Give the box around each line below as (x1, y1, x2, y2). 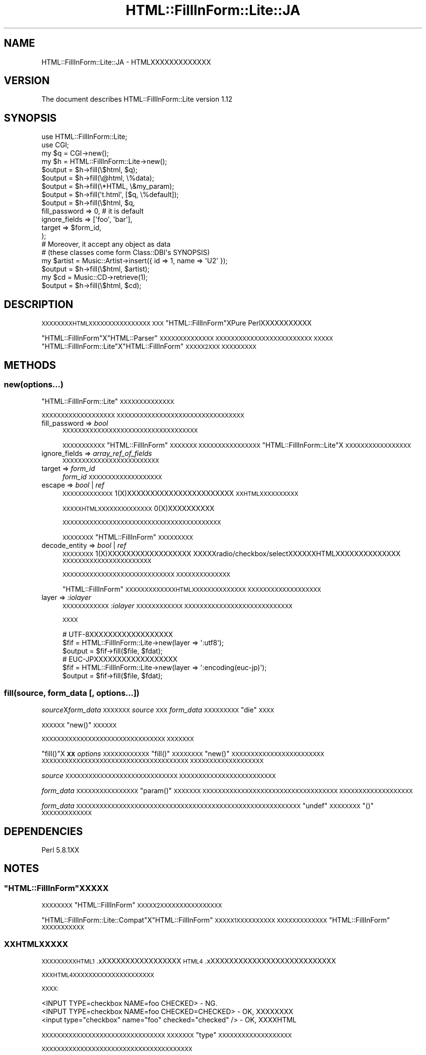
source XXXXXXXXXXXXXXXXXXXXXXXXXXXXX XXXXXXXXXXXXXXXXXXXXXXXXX (41, 771, 276, 780)
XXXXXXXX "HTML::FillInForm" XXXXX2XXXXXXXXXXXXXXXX (41, 901, 222, 909)
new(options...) (4, 379, 64, 389)
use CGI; (41, 141, 69, 149)
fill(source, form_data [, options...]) (4, 688, 140, 698)
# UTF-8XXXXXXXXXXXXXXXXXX (62, 630, 173, 639)
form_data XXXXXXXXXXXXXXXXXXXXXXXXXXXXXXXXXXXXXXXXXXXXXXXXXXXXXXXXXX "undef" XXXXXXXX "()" (41, 801, 374, 810)
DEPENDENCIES (4, 825, 83, 837)
